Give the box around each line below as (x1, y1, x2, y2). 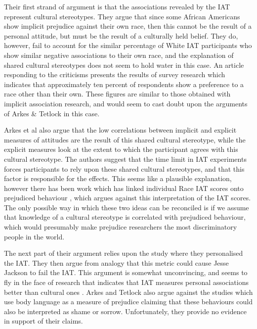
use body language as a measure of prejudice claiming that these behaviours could (4, 296, 253, 307)
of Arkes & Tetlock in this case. (4, 108, 100, 118)
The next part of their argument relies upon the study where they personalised (4, 248, 243, 258)
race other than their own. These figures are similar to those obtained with (4, 89, 231, 99)
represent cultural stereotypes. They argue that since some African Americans (4, 11, 240, 21)
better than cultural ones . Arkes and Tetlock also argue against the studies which (4, 286, 253, 297)
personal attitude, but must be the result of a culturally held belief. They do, (4, 30, 238, 41)
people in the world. (4, 231, 65, 241)
